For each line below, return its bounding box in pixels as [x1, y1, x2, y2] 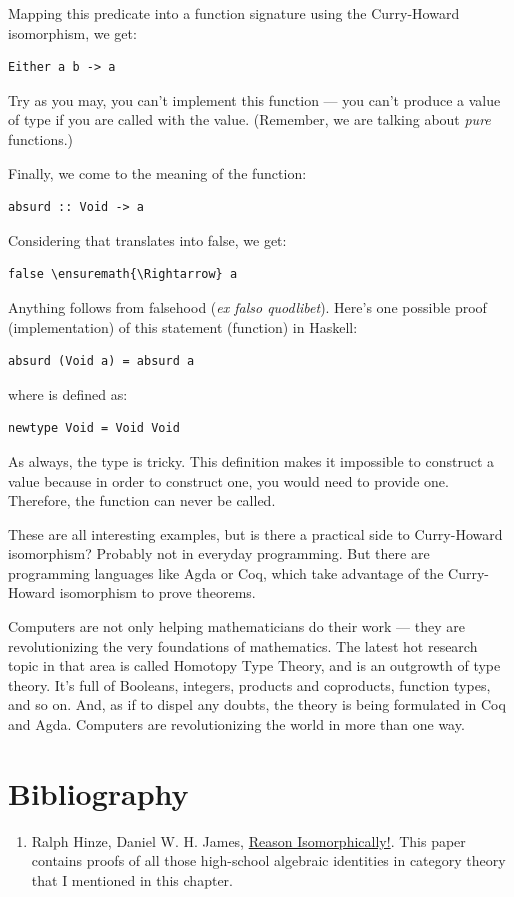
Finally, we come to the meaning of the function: [8, 162, 307, 183]
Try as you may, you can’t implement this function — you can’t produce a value [8, 89, 501, 110]
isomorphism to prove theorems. [59, 582, 256, 603]
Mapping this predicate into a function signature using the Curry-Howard [8, 3, 460, 23]
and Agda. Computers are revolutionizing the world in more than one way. [8, 714, 465, 735]
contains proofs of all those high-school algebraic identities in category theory [31, 850, 506, 871]
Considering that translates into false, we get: [8, 229, 287, 250]
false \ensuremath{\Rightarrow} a [8, 267, 238, 282]
